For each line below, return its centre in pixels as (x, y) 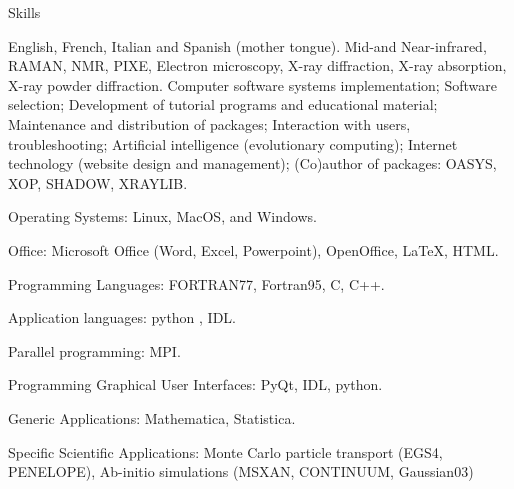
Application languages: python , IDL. (122, 317)
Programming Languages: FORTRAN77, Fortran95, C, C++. (196, 283)
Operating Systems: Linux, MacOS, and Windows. (162, 216)
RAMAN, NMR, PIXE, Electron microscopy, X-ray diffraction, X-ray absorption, (257, 65)
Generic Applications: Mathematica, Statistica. (152, 417)
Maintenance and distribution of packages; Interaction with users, (209, 123)
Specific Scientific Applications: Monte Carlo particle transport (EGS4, (225, 451)
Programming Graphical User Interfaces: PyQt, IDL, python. (195, 384)
